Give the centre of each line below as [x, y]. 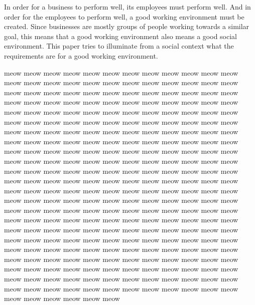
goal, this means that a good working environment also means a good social [121, 36]
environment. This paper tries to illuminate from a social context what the [119, 46]
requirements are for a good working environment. [81, 55]
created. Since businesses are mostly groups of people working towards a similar [127, 26]
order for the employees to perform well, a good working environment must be [124, 16]
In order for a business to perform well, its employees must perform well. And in [127, 7]
